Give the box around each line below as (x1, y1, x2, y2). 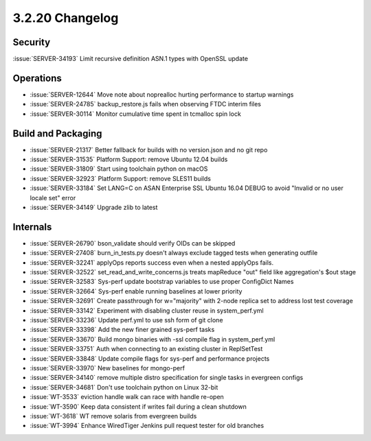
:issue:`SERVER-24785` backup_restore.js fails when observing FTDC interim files (30, 100, 261, 108)
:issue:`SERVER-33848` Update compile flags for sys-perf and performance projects (30, 354, 270, 363)
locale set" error (30, 193, 76, 202)
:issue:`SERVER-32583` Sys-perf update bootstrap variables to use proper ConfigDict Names (30, 278, 294, 286)
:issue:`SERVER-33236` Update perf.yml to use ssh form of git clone (30, 316, 223, 324)
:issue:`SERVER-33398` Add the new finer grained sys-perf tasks (30, 326, 215, 334)
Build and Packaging (12, 128, 102, 139)
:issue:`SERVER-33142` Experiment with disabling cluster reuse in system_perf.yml (30, 306, 264, 315)
